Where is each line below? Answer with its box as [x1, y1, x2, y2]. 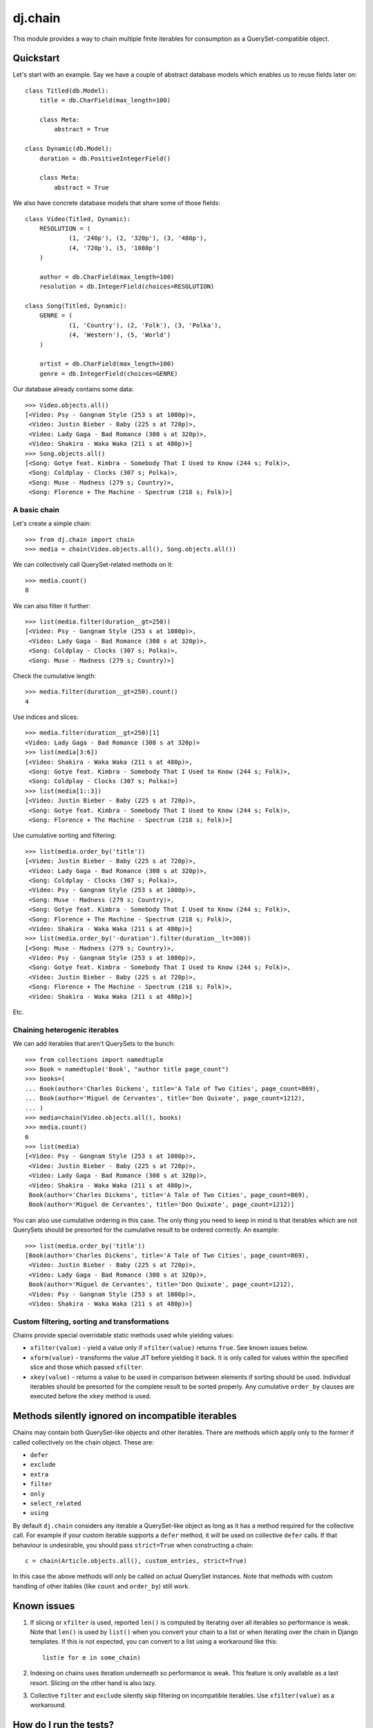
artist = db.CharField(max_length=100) [39, 360, 175, 368]
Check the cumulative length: [12, 671, 97, 680]
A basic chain [12, 505, 60, 514]
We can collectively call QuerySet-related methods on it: [12, 561, 173, 569]
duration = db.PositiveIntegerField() [39, 154, 171, 162]
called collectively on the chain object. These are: [12, 1438, 155, 1446]
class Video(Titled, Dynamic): [25, 215, 131, 223]
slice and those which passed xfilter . [30, 1363, 144, 1371]
